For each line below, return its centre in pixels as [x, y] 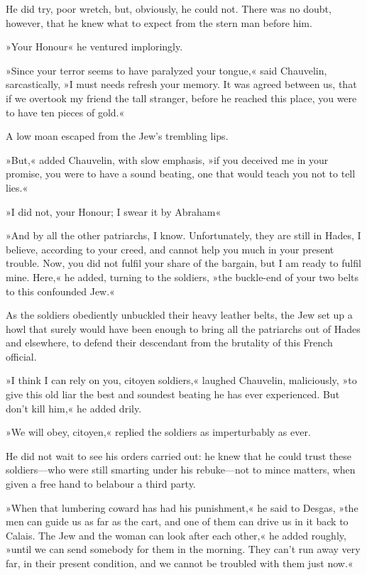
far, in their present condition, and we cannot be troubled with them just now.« [180, 563]
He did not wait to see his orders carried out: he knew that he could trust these [179, 455]
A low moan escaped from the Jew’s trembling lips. [117, 136]
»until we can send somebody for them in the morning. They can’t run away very [183, 549]
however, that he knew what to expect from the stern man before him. [159, 22]
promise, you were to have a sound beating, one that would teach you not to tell [181, 174]
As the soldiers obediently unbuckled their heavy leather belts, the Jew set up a [179, 315]
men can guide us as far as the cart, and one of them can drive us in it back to [177, 521]
